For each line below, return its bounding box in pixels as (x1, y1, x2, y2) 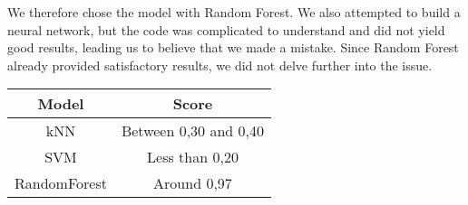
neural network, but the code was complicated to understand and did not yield (7, 20, 445, 39)
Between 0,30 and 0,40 (121, 120, 265, 142)
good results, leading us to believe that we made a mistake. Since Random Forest (7, 38, 459, 57)
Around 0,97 (153, 172, 232, 194)
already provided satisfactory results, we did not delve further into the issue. (7, 55, 433, 74)
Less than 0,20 (147, 146, 239, 168)
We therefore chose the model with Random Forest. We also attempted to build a (7, 3, 461, 21)
